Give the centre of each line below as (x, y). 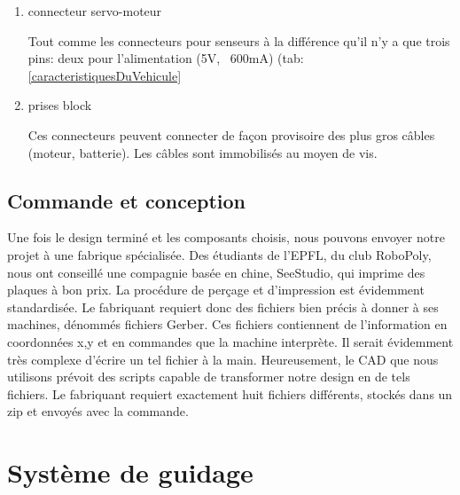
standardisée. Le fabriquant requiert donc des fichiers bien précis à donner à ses (223, 306)
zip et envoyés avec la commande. (98, 411)
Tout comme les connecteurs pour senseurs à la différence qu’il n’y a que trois (239, 40)
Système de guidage (130, 472)
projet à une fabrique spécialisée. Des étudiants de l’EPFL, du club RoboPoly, (219, 254)
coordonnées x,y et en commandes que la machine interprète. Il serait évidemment (230, 341)
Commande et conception (126, 200)
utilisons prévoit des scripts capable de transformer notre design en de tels (209, 377)
